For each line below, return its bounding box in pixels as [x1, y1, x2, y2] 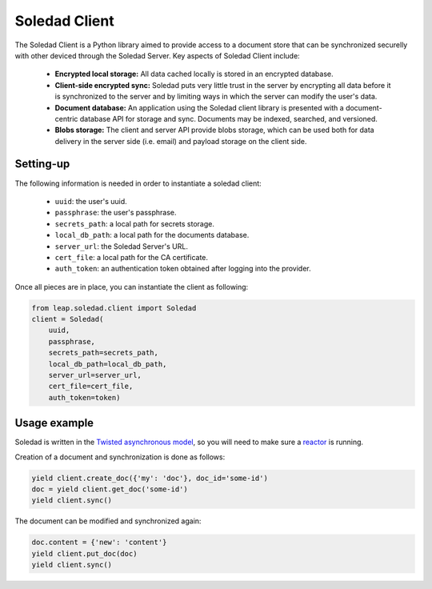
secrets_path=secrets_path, [48, 348, 159, 358]
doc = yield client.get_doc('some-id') [31, 485, 188, 494]
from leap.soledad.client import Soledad [31, 303, 197, 312]
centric [54, 114, 78, 123]
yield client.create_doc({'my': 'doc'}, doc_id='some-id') [31, 473, 268, 483]
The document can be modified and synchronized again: [14, 516, 202, 526]
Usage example [14, 416, 94, 430]
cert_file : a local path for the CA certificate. [54, 252, 208, 262]
